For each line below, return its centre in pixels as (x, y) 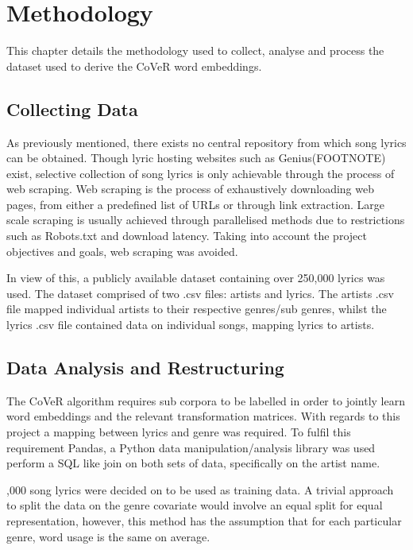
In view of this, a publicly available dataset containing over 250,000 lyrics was (196, 278)
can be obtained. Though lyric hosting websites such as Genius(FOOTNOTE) (196, 158)
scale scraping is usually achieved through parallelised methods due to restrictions (206, 220)
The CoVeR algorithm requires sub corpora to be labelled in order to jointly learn (206, 400)
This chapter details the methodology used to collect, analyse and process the (195, 50)
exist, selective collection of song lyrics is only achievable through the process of (201, 173)
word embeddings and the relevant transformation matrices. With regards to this (203, 416)
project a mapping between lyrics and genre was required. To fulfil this (179, 432)
